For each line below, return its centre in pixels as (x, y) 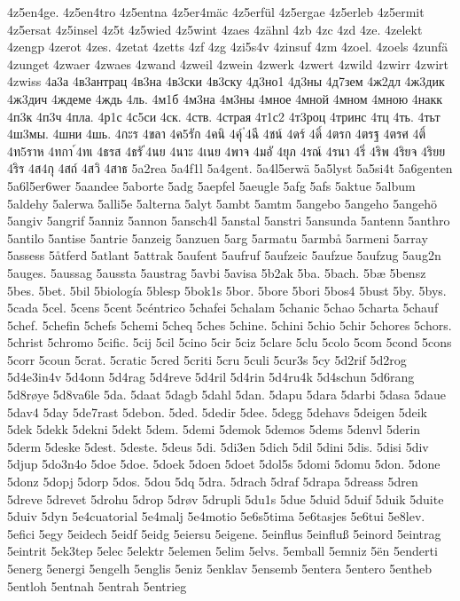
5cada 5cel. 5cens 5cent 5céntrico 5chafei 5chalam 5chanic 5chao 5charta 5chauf (223, 308)
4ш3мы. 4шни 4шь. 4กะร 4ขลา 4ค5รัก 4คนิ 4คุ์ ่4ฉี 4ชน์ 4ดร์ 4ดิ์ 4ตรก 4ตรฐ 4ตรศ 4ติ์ (217, 134)
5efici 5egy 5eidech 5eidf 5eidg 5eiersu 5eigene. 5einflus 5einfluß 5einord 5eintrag (224, 533)
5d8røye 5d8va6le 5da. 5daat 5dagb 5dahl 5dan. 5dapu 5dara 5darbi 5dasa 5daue (226, 395)
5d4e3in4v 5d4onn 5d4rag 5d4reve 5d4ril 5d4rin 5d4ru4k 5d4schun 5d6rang (211, 377)
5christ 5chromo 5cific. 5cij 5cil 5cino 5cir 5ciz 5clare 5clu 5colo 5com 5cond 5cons (230, 342)
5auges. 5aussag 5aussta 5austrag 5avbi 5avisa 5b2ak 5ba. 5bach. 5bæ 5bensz (217, 272)
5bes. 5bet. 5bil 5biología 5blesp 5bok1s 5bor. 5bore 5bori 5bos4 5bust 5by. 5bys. (227, 290)
